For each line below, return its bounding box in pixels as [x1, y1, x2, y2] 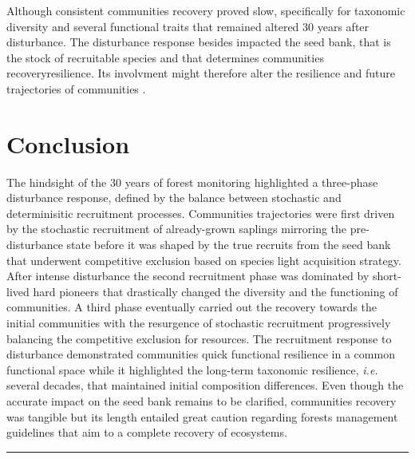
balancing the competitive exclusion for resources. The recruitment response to [6, 330, 392, 346]
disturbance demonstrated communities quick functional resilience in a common [6, 346, 395, 362]
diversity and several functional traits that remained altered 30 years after [6, 18, 370, 34]
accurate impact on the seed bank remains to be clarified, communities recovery [6, 393, 397, 409]
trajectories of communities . [6, 80, 146, 97]
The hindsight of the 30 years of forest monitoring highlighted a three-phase [6, 173, 378, 190]
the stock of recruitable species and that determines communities [6, 49, 324, 65]
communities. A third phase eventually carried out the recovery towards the [6, 299, 377, 315]
